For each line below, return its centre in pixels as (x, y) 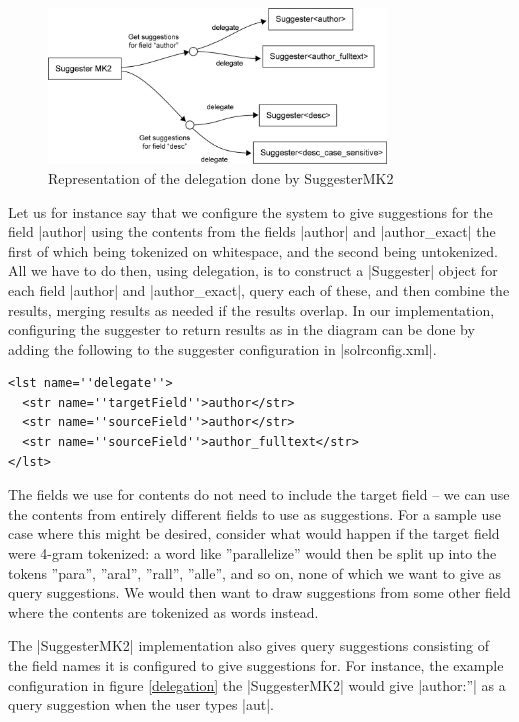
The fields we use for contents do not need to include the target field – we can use (259, 494)
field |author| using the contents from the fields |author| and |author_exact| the (252, 231)
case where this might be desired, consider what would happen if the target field (254, 533)
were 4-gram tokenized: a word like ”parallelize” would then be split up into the (252, 553)
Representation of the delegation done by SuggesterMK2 (221, 177)
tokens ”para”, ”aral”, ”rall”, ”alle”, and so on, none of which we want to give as (255, 572)
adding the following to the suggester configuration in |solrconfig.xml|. (222, 348)
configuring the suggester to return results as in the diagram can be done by (241, 329)
